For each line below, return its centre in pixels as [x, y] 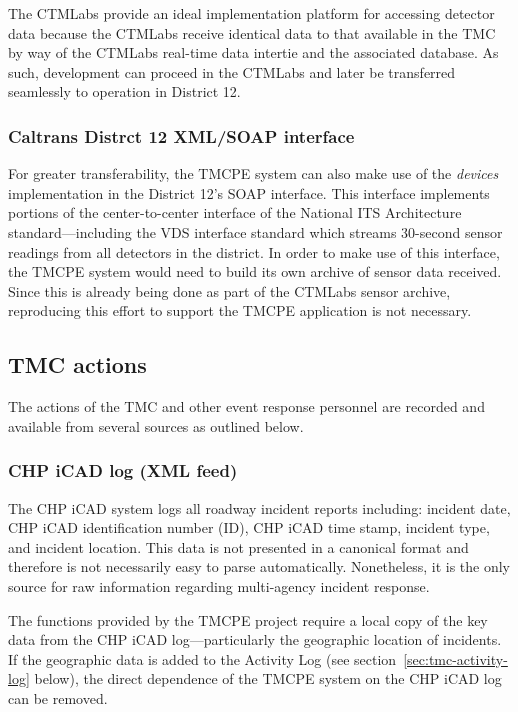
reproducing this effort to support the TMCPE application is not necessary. [240, 310]
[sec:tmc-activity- [455, 658]
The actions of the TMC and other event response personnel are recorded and [246, 406]
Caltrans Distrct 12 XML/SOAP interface [181, 135]
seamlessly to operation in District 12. [124, 91]
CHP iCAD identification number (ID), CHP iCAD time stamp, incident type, [249, 527]
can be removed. [58, 697]
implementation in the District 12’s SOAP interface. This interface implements [249, 192]
